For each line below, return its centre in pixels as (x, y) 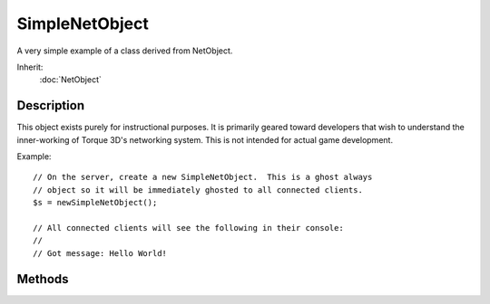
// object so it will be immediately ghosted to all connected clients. (198, 190)
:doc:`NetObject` (70, 80)
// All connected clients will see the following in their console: (188, 228)
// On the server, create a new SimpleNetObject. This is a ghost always (203, 177)
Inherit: (30, 67)
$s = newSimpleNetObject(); (95, 203)
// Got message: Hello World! (100, 253)
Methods (43, 279)
